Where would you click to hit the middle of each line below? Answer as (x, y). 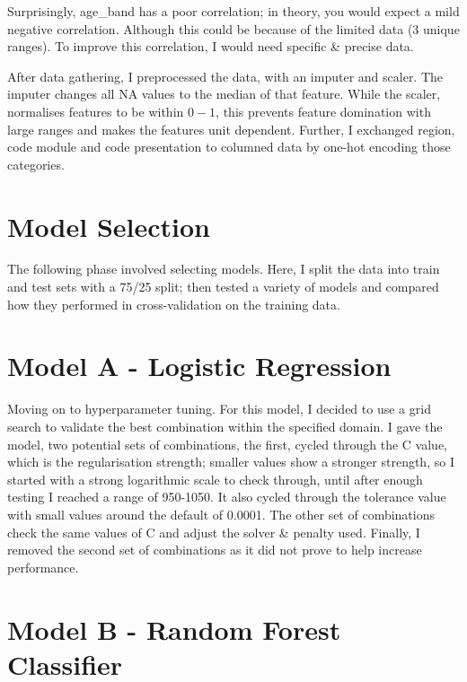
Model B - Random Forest (174, 629)
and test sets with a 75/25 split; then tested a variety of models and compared (223, 287)
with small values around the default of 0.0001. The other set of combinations (221, 514)
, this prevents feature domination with (323, 111)
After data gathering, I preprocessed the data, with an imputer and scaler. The (225, 76)
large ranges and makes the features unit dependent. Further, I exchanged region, (231, 129)
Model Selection (109, 226)
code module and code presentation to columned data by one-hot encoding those (229, 147)
